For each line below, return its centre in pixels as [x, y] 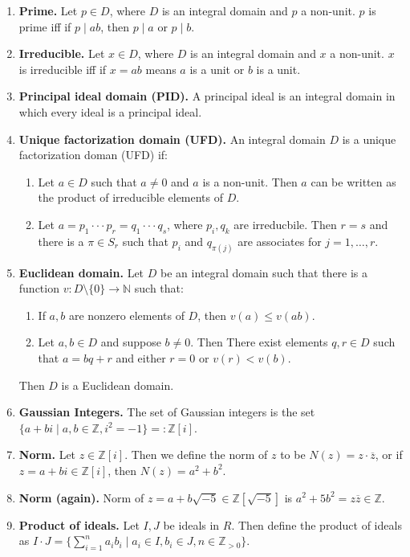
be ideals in [191, 524]
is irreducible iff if [63, 69]
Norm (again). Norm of [81, 497]
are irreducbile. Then [285, 224]
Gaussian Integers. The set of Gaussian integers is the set [167, 412]
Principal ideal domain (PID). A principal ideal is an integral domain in [207, 96]
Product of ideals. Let [79, 524]
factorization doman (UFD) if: [93, 155]
